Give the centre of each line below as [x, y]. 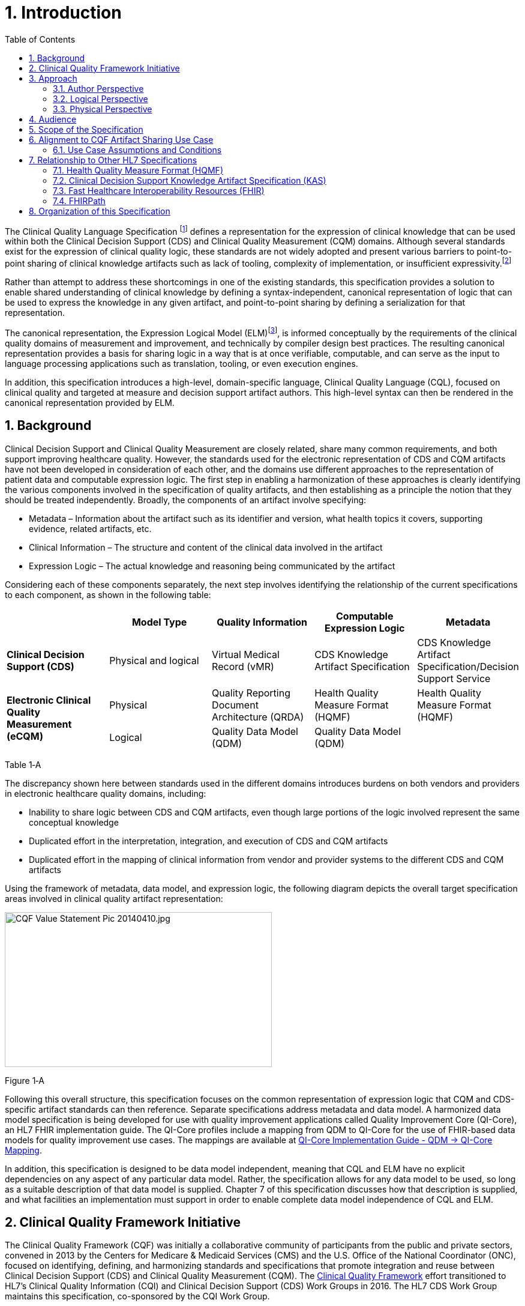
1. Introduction [63, 13]
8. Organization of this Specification [100, 211]
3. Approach [53, 78]
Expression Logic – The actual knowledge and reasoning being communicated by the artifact [212, 566]
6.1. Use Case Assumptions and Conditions [137, 150]
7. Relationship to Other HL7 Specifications [113, 160]
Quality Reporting [251, 693]
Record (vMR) [243, 666]
